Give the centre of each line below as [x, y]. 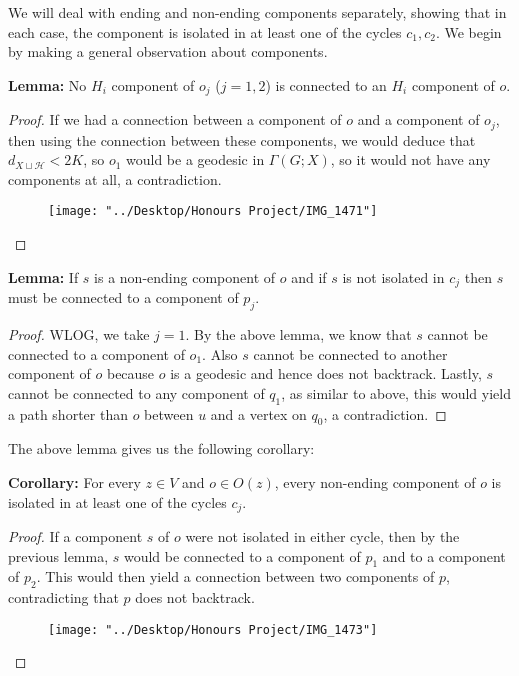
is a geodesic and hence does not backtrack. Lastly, [326, 373]
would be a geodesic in [195, 159]
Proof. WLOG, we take [79, 333]
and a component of [418, 119]
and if [309, 276]
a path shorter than [68, 413]
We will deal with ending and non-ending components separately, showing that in [257, 12]
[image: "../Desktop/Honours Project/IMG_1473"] [213, 629]
